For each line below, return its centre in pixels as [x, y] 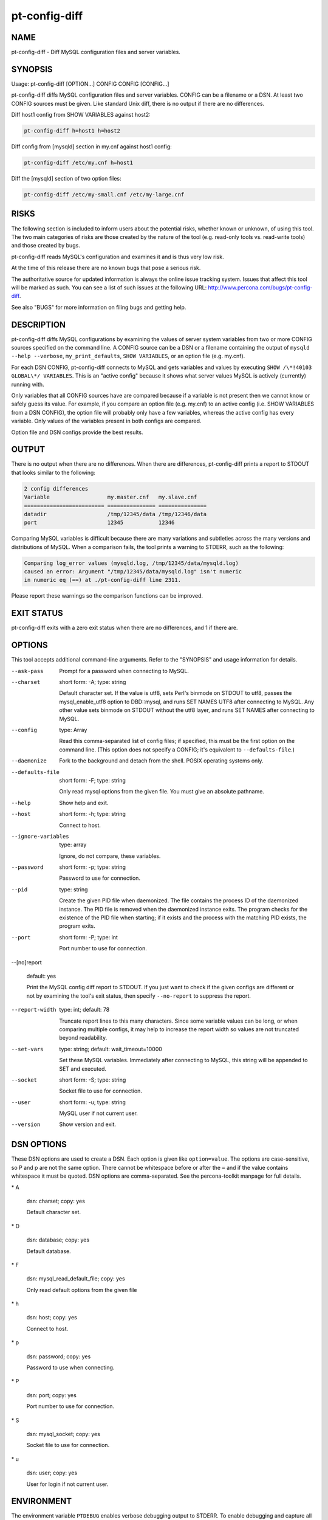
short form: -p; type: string [93, 867]
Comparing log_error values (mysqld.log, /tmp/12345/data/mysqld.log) [132, 563]
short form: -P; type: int [89, 937]
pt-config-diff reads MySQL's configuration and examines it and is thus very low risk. [118, 257]
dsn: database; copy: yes [58, 1240]
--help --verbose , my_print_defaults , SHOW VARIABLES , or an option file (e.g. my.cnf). [128, 356]
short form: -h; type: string [92, 814]
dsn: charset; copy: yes [56, 1201]
